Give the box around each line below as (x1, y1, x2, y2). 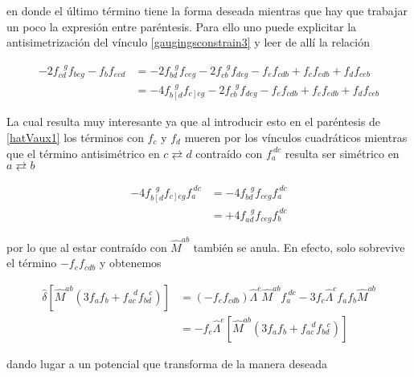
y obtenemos (99, 254, 162, 271)
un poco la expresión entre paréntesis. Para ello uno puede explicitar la (6, 18, 357, 34)
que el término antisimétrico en (6, 144, 160, 161)
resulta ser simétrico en (285, 144, 400, 161)
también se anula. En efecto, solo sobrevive (193, 238, 405, 255)
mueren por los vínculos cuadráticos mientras (184, 128, 408, 145)
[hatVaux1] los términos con (6, 128, 144, 145)
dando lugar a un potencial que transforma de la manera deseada (6, 355, 327, 372)
